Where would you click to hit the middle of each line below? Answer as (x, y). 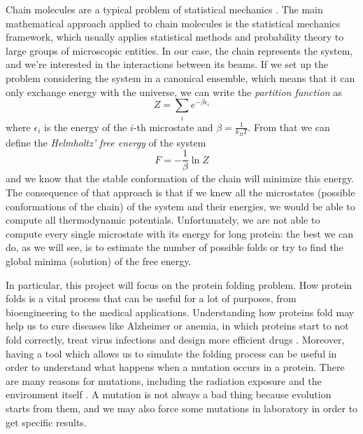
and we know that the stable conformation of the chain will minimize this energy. (180, 178)
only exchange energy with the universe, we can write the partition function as (174, 91)
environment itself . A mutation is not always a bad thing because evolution (169, 394)
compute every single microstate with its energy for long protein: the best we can (180, 233)
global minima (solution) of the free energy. (99, 261)
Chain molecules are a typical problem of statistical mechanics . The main (164, 9)
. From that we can (289, 127)
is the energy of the (86, 127)
